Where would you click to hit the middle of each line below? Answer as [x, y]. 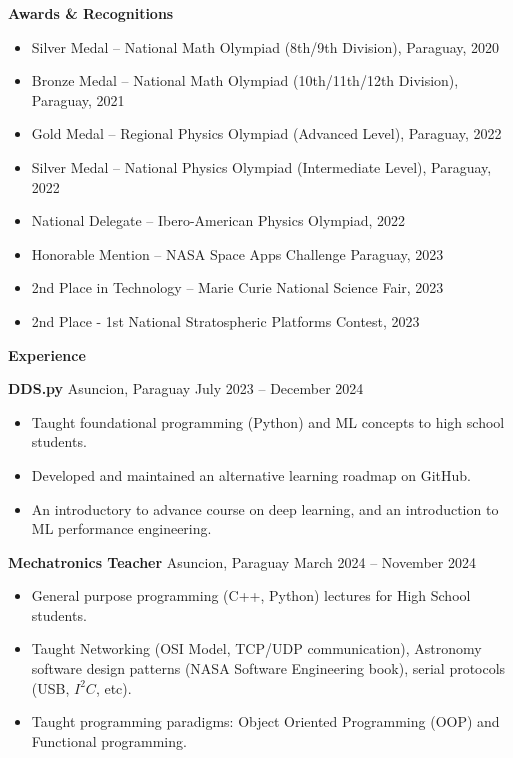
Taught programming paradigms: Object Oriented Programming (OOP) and [265, 721]
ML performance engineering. [121, 528]
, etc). [113, 687]
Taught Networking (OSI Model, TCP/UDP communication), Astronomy [256, 648]
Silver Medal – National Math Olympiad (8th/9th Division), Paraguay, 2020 [265, 46]
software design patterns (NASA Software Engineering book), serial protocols [268, 668]
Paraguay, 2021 [78, 99]
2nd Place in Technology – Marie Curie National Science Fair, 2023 [237, 287]
